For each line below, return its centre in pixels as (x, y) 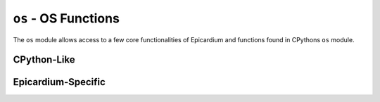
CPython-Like (44, 60)
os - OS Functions (66, 18)
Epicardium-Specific (59, 82)
